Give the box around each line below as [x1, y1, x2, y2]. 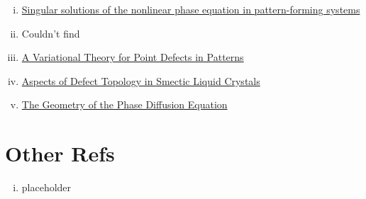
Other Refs [5, 139, 115, 168]
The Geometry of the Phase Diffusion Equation [21, 97, 228, 112]
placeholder [21, 180, 72, 195]
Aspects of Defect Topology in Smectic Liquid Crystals [21, 73, 260, 88]
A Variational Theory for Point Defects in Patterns [21, 50, 244, 64]
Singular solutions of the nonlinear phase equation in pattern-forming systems [21, 2, 360, 16]
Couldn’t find [21, 25, 80, 40]
